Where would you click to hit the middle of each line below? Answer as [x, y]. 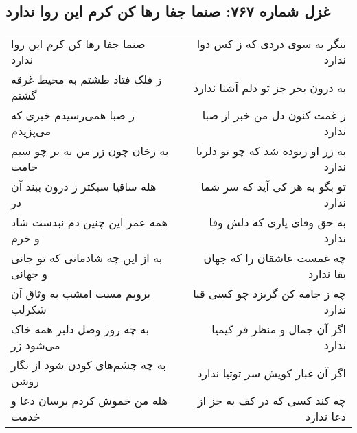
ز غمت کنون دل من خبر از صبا [274, 115]
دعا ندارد [325, 417]
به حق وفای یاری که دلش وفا [277, 222]
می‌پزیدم [31, 131]
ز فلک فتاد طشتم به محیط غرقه [87, 80]
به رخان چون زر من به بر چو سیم [90, 151]
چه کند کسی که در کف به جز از [272, 401]
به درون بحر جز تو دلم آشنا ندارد [269, 87]
